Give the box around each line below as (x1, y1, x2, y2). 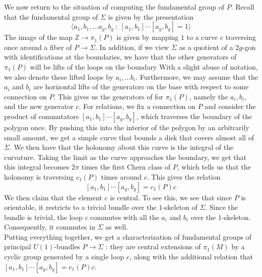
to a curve (186, 32, 218, 42)
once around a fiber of (4, 41, 72, 52)
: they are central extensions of (105, 241, 201, 252)
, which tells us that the (177, 161, 251, 172)
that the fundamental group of (4, 11, 98, 22)
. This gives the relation (147, 171, 221, 182)
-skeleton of (162, 202, 198, 212)
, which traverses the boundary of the (136, 110, 252, 121)
